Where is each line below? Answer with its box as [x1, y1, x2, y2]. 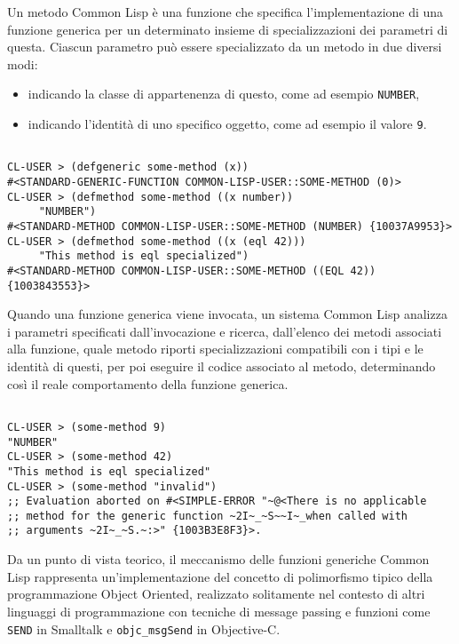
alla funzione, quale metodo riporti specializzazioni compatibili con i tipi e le [7, 339, 423, 358]
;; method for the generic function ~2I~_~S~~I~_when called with [7, 509, 408, 522]
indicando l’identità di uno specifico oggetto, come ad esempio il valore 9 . [28, 115, 427, 133]
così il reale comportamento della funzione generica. [7, 374, 289, 393]
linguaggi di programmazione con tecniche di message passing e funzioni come [7, 601, 431, 620]
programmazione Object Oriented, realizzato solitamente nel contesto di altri [7, 584, 425, 603]
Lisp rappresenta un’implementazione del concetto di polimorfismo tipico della [7, 567, 433, 585]
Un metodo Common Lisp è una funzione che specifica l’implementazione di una [7, 3, 444, 20]
